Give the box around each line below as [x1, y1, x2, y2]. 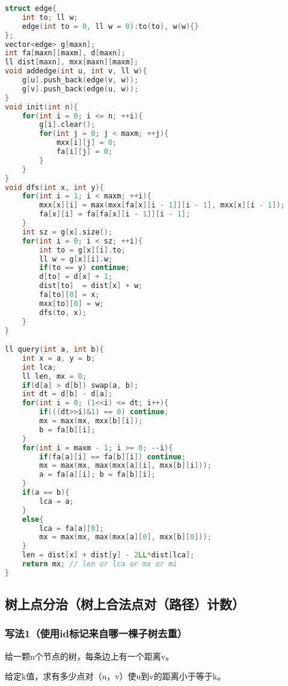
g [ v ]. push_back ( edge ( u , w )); [22, 84, 139, 93]
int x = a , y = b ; [22, 354, 96, 363]
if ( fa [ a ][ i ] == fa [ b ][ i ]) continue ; [39, 452, 186, 461]
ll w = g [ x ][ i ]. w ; [39, 254, 113, 263]
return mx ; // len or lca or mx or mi [22, 560, 177, 569]
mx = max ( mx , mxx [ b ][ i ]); [39, 417, 143, 426]
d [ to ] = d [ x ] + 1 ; [39, 272, 113, 281]
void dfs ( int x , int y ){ [5, 183, 104, 192]
